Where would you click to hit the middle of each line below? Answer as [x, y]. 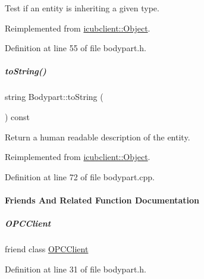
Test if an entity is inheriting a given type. [82, 8]
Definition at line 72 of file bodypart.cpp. [80, 176]
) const [18, 116]
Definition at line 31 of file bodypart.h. [76, 269]
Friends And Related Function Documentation [102, 200]
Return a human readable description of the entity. [98, 137]
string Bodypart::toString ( [54, 97]
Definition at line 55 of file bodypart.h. [76, 48]
